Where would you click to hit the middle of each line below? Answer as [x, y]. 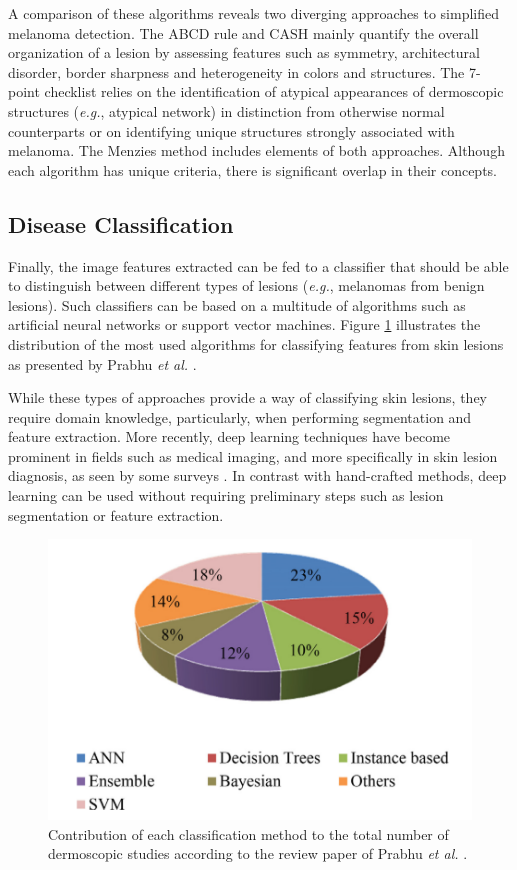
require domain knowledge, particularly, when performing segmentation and [240, 416]
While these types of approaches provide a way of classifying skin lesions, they [248, 397]
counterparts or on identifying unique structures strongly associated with [231, 130]
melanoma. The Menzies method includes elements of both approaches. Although [256, 150]
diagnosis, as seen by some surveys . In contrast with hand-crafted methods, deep [257, 475]
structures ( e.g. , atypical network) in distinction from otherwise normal [226, 110]
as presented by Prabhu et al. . [102, 363]
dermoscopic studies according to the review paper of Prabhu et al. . [258, 853]
